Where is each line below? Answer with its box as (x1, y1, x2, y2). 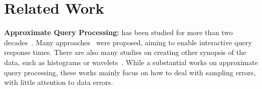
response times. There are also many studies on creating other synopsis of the (4, 47, 246, 57)
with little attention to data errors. (4, 77, 113, 87)
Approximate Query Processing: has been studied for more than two (4, 27, 233, 38)
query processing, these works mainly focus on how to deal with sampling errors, (4, 67, 256, 77)
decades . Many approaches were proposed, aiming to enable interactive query (4, 37, 252, 47)
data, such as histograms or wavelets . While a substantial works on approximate (4, 56, 258, 67)
